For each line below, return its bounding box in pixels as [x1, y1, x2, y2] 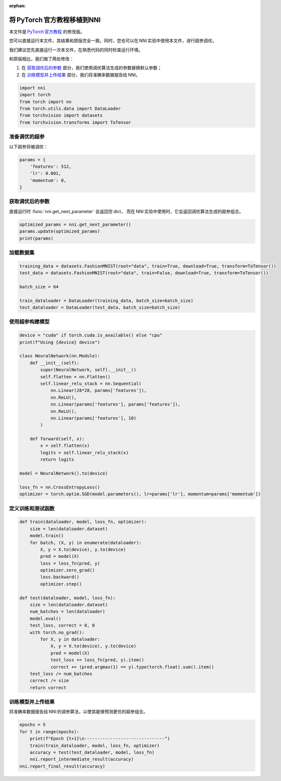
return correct [30, 685, 66, 690]
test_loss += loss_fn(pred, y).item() [50, 657, 145, 663]
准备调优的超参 [9, 133, 45, 140]
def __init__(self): [30, 360, 80, 366]
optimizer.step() [40, 581, 82, 587]
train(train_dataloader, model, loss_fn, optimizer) [30, 743, 160, 748]
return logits [40, 457, 74, 462]
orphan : [9, 3, 26, 8]
